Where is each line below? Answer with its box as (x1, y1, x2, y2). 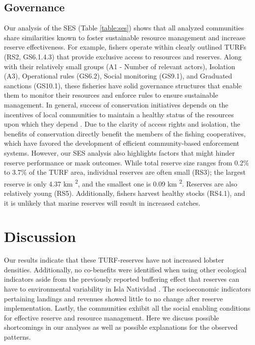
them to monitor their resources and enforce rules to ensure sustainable (4, 90, 218, 100)
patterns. (4, 332, 31, 342)
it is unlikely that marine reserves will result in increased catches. (4, 197, 201, 208)
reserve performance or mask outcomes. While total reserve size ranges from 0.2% (4, 157, 249, 167)
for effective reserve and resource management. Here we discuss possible (4, 312, 219, 322)
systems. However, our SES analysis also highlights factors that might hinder (4, 147, 235, 158)
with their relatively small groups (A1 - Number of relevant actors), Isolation (4, 61, 235, 71)
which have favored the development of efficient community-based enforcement (4, 138, 239, 148)
